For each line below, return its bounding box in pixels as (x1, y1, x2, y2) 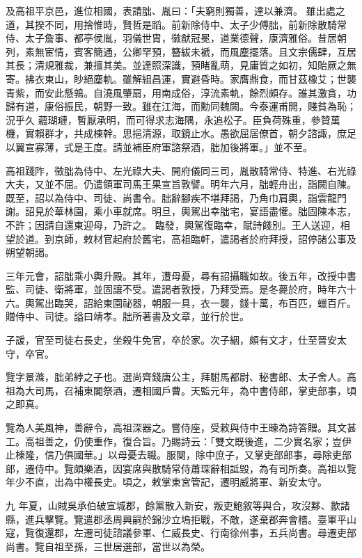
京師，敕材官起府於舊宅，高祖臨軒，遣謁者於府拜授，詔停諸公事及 (54, 231, 356, 246)
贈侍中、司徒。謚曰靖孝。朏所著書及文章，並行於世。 (6, 309, 249, 324)
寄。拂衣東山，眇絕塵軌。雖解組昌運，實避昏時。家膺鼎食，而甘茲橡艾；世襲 (6, 71, 356, 86)
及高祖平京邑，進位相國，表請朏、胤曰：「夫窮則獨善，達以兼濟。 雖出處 (6, 3, 336, 17)
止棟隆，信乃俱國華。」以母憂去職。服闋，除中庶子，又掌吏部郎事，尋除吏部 (6, 447, 352, 462)
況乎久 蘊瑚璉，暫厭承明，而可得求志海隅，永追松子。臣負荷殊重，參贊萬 (6, 112, 340, 127)
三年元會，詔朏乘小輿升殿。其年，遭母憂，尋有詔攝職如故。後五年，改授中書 (6, 268, 356, 282)
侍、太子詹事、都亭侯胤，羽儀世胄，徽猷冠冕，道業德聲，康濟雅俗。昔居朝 (6, 31, 347, 45)
